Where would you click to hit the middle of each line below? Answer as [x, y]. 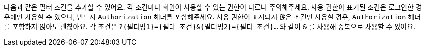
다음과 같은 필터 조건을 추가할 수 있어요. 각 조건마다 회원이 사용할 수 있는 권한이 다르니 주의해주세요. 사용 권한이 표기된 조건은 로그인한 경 [213, 7]
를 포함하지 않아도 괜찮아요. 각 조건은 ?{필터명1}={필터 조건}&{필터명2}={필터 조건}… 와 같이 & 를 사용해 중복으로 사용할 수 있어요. [210, 26]
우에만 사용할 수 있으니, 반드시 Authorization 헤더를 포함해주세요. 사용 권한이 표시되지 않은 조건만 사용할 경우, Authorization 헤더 [212, 17]
